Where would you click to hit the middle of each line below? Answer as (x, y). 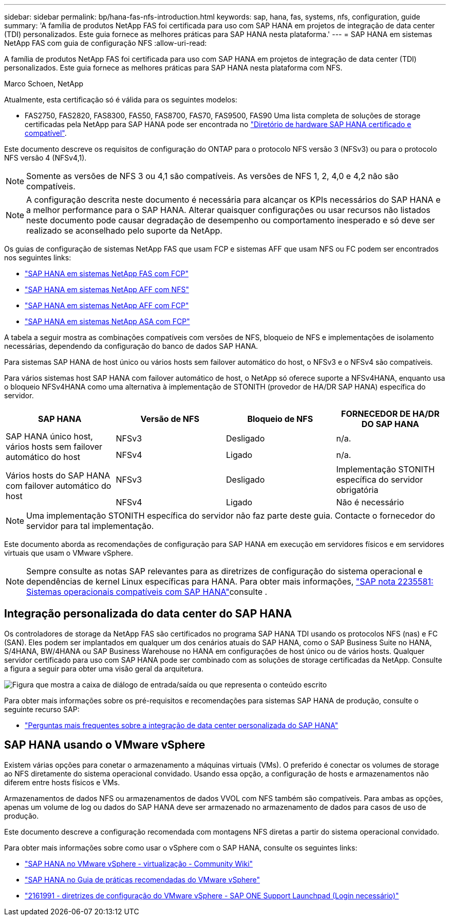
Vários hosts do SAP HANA (58, 475)
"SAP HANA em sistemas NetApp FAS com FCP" (107, 273)
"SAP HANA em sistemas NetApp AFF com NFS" (107, 289)
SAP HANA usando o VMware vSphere (105, 745)
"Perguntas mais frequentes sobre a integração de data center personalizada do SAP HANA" (182, 725)
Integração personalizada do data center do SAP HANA (148, 614)
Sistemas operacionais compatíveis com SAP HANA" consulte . (147, 592)
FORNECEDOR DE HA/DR (390, 414)
